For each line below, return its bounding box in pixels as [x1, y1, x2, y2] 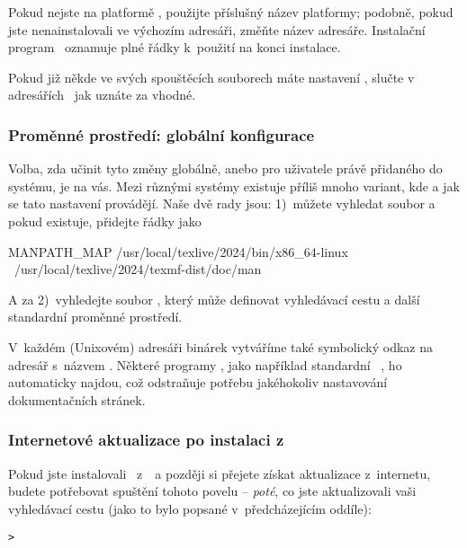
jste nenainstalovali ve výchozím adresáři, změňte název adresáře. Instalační [8, 20, 426, 39]
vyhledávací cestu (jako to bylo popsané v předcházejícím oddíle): [8, 499, 372, 517]
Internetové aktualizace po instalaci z [8, 429, 284, 451]
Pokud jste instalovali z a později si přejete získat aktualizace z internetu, [8, 464, 431, 482]
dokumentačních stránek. [8, 390, 146, 409]
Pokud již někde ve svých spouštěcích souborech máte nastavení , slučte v [8, 67, 415, 86]
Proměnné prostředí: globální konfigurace [8, 123, 315, 146]
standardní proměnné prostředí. [8, 307, 183, 326]
